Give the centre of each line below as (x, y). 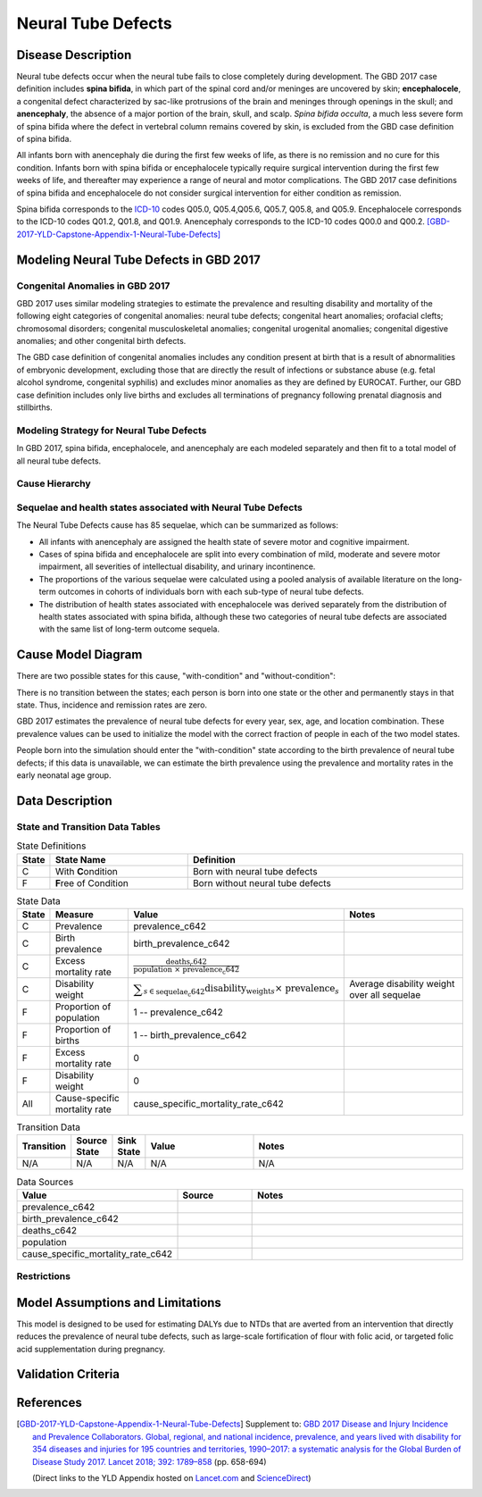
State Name (80, 859)
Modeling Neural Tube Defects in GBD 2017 (138, 259)
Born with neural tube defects (255, 871)
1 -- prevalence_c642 (178, 1012)
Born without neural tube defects (262, 882)
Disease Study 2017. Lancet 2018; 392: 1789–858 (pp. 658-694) (150, 1461)
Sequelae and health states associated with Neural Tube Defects (160, 507)
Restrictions (44, 1276)
